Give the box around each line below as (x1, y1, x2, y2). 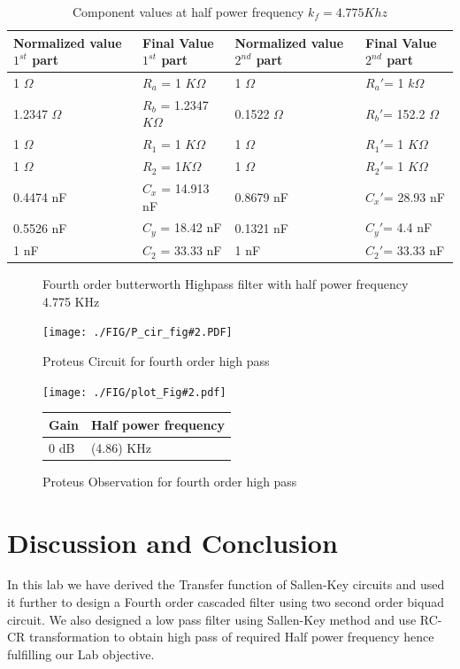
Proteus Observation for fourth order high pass (42, 471, 297, 490)
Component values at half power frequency (72, 3, 304, 20)
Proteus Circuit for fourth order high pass (42, 352, 270, 370)
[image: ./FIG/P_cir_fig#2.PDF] (42, 326, 233, 339)
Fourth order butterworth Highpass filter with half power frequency (42, 275, 409, 293)
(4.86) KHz (90, 438, 151, 456)
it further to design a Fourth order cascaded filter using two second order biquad (7, 593, 444, 611)
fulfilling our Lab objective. (7, 644, 155, 663)
